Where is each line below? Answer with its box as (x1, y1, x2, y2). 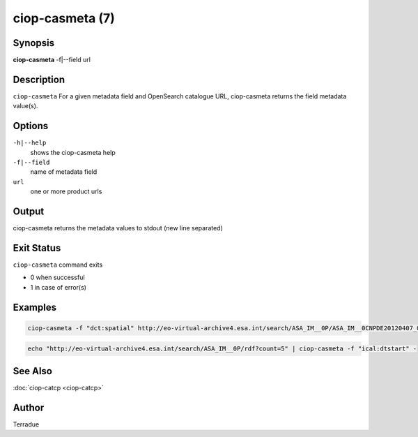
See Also (13, 365, 52, 377)
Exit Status (13, 242, 61, 254)
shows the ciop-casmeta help (30, 148, 116, 156)
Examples (13, 301, 57, 313)
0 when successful (30, 273, 85, 282)
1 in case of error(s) (30, 283, 87, 291)
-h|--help (13, 139, 47, 147)
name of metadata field (30, 168, 98, 176)
